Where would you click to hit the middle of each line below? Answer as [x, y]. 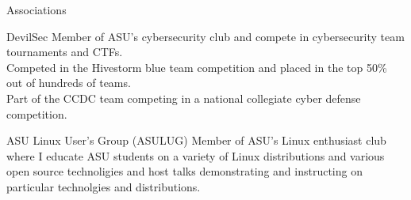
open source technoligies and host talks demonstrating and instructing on [184, 171]
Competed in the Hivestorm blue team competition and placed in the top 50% [197, 67]
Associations [36, 9]
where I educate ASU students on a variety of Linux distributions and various [196, 155]
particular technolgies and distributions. [104, 186]
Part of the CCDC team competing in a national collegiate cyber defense [184, 98]
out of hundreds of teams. [69, 83]
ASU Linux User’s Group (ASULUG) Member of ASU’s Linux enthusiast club [196, 140]
